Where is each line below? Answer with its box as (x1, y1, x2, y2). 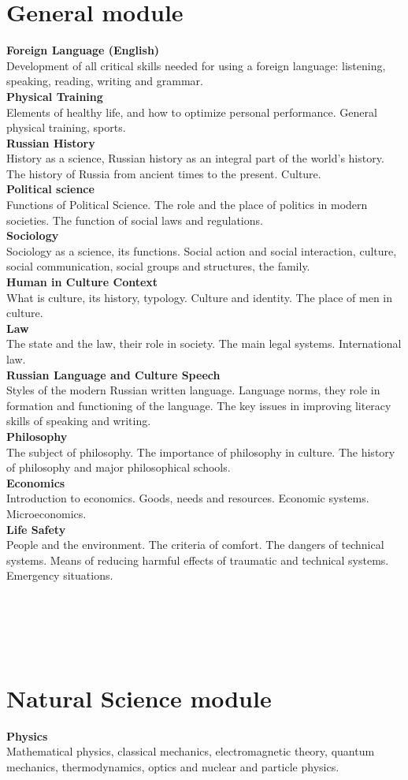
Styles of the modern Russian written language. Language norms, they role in (6, 382, 380, 398)
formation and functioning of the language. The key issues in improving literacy (6, 397, 391, 413)
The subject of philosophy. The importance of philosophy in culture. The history (6, 443, 395, 460)
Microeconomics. (6, 505, 87, 521)
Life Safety (6, 521, 66, 537)
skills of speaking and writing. (6, 412, 151, 429)
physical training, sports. (6, 119, 126, 136)
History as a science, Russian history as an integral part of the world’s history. (6, 150, 384, 166)
